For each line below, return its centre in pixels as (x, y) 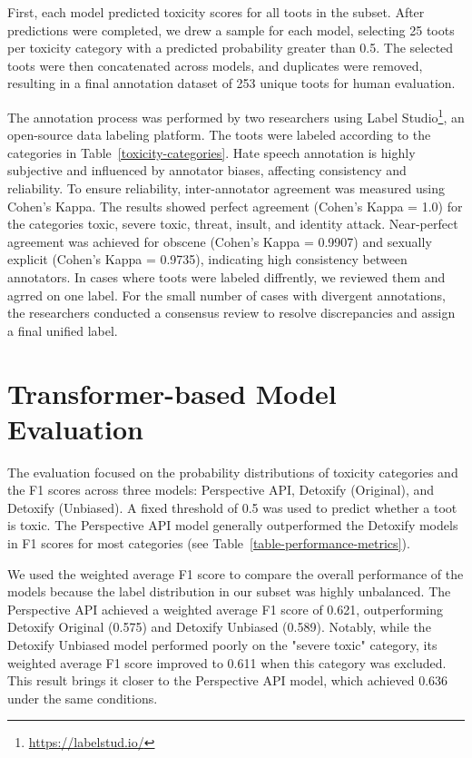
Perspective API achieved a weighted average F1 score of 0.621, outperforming (226, 609)
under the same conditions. (83, 698)
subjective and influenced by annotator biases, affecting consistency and (207, 170)
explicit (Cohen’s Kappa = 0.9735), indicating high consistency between (207, 259)
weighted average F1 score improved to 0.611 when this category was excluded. (227, 662)
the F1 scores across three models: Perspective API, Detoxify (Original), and (221, 490)
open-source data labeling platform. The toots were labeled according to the (219, 135)
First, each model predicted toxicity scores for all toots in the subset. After (216, 12)
